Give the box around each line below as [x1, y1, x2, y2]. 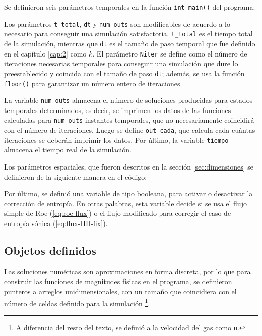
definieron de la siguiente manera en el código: [4, 171, 147, 182]
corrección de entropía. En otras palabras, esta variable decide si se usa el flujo [4, 198, 247, 208]
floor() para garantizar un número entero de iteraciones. [4, 78, 182, 88]
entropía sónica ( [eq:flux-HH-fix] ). [4, 217, 108, 228]
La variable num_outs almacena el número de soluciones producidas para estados [4, 95, 253, 105]
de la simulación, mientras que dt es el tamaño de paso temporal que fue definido [4, 38, 255, 48]
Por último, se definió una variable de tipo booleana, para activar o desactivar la [4, 188, 253, 199]
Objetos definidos [4, 242, 96, 258]
